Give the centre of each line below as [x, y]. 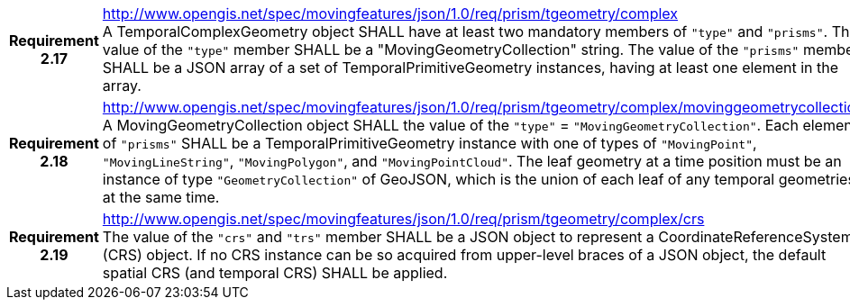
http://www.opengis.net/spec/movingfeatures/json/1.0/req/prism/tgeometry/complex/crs [403, 219]
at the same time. [161, 197]
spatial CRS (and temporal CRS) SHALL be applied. [275, 273]
